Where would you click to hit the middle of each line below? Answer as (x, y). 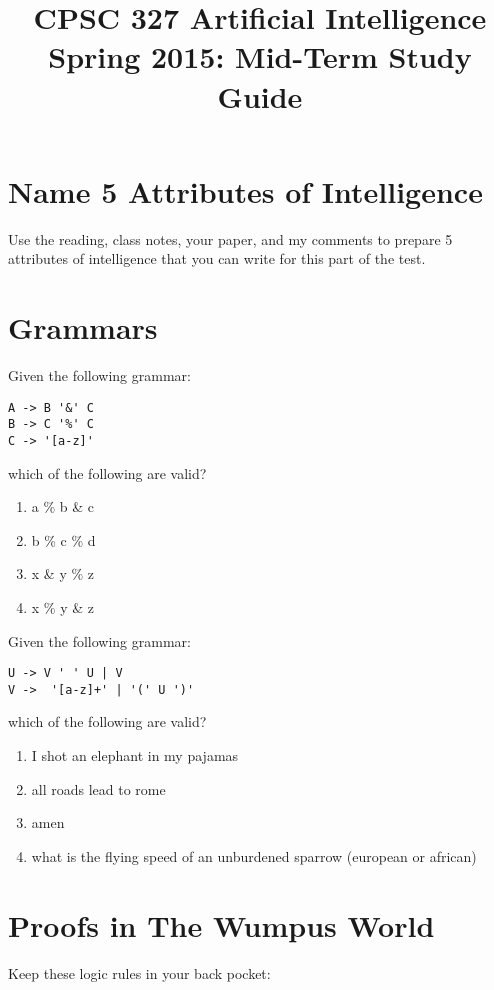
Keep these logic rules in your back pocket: (139, 972)
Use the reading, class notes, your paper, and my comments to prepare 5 (230, 238)
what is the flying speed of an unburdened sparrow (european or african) (254, 855)
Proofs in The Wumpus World (221, 924)
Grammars (83, 327)
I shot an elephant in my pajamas (135, 755)
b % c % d (63, 539)
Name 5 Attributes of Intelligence (245, 190)
